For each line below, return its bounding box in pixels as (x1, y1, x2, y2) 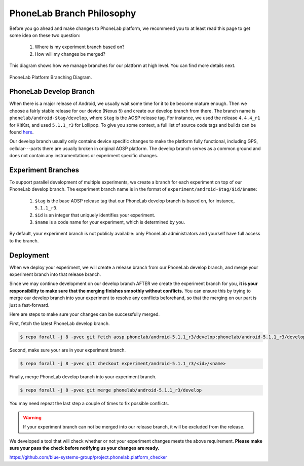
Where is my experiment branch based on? (34, 44, 125, 50)
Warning (23, 414, 42, 420)
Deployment (9, 251, 49, 260)
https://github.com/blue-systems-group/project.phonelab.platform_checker (9, 454, 167, 460)
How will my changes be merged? (34, 51, 106, 57)
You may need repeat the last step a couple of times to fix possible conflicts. (9, 401, 169, 407)
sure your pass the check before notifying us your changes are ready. (9, 445, 160, 451)
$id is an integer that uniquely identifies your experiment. (34, 212, 156, 218)
